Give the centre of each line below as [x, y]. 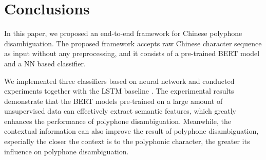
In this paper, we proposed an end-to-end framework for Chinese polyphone [123, 33]
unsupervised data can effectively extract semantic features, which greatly [120, 111]
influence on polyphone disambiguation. [66, 151]
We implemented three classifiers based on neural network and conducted [119, 81]
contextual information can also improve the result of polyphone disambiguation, [131, 131]
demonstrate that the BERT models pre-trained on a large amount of [113, 101]
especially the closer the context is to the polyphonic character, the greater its [127, 141]
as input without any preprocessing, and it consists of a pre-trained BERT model [132, 53]
